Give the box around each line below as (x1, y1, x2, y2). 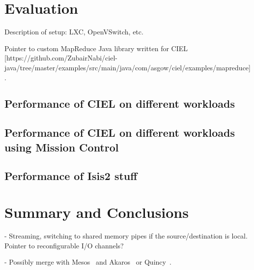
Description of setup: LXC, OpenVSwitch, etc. (4, 27, 143, 37)
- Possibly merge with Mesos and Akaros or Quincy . (4, 257, 171, 267)
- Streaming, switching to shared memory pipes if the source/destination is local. (4, 230, 248, 240)
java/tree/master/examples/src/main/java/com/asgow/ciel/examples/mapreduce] (4, 62, 251, 72)
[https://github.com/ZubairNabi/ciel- (4, 53, 117, 63)
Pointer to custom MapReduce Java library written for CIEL (4, 43, 188, 53)
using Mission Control (4, 139, 119, 154)
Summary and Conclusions (4, 202, 189, 222)
